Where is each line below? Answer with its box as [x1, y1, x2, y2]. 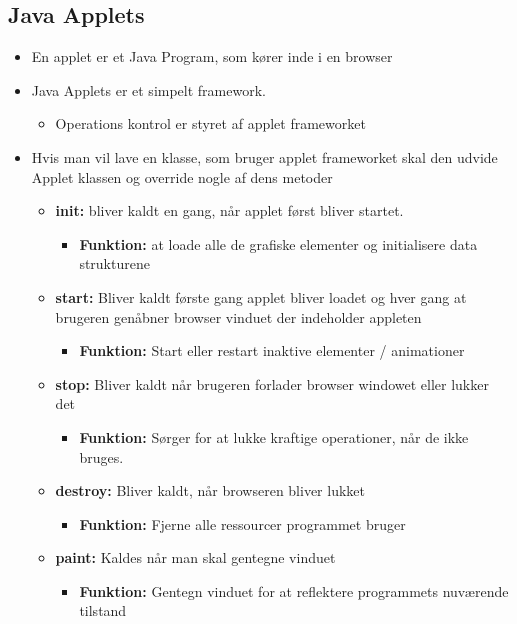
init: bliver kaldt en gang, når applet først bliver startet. [55, 200, 404, 221]
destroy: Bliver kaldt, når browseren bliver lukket [55, 480, 365, 501]
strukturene [79, 253, 150, 274]
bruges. [79, 446, 124, 467]
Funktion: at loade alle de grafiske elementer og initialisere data [79, 233, 478, 254]
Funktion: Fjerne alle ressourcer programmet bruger [79, 513, 406, 534]
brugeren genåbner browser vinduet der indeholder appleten [55, 306, 422, 327]
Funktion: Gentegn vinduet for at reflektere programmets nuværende [79, 580, 509, 601]
